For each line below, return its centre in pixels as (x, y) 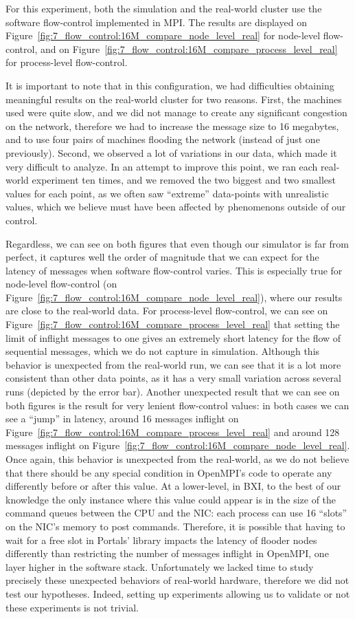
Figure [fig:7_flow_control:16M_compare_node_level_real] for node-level (163, 35)
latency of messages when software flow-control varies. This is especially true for (174, 270)
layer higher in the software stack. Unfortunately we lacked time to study (160, 566)
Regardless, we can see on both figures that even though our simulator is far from (177, 243)
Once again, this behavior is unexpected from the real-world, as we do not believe (177, 459)
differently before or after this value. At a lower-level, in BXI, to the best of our (173, 486)
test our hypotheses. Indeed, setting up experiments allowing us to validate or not (178, 593)
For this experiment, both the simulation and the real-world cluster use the (164, 8)
